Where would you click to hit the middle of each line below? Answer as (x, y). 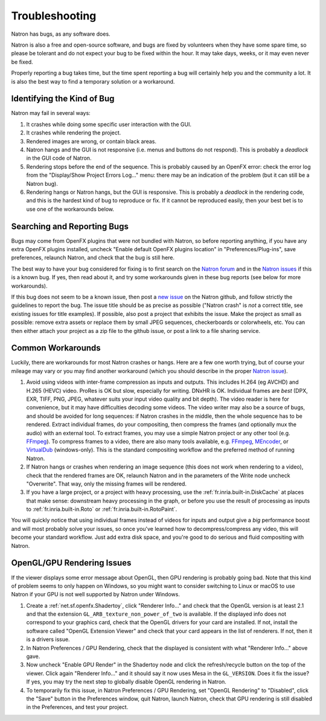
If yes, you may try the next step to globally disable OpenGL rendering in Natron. (126, 682)
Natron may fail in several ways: (51, 113)
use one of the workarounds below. (70, 209)
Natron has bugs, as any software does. (61, 34)
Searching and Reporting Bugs (70, 226)
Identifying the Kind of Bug (63, 99)
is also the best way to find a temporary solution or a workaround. (93, 81)
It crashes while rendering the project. (74, 133)
